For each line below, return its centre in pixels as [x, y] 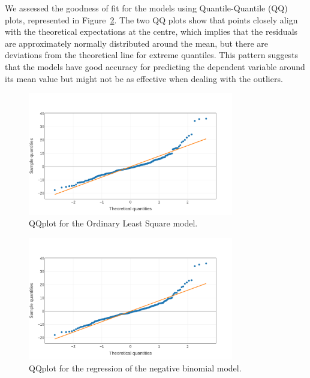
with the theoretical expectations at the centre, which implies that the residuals [151, 31]
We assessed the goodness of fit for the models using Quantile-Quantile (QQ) [146, 8]
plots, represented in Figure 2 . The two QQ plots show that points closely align [151, 19]
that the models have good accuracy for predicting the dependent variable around [155, 66]
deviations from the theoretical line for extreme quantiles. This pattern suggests [152, 55]
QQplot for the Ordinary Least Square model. [113, 223]
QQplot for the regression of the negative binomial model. [135, 368]
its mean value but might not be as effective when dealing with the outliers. [144, 78]
